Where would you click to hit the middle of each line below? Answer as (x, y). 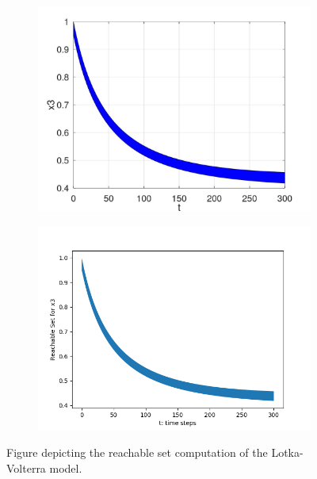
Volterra (26, 468)
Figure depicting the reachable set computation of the (137, 452)
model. (66, 468)
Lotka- (287, 452)
